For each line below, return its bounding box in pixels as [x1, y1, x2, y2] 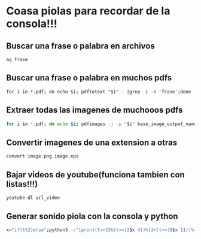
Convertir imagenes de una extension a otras [6, 137, 178, 147]
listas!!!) [6, 179, 38, 189]
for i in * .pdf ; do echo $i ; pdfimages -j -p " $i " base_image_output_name [6, 121, 197, 127]
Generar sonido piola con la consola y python [6, 211, 178, 221]
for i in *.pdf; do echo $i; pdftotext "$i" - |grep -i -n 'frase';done [6, 89, 191, 95]
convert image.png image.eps [6, 153, 79, 159]
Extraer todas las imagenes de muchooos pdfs [6, 105, 183, 115]
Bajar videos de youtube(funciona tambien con [6, 170, 185, 180]
